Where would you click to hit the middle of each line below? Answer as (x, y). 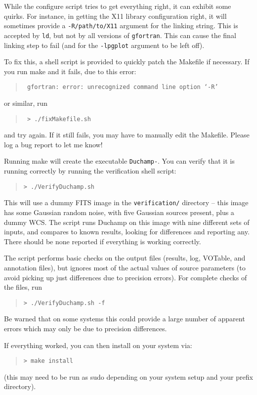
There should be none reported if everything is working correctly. (103, 241)
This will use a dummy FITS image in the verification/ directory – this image (126, 202)
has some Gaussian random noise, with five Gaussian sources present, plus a (119, 212)
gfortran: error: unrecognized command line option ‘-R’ (123, 87)
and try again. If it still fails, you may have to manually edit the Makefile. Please (127, 135)
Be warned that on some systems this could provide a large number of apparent (125, 319)
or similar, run (26, 103)
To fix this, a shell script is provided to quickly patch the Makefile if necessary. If (127, 62)
